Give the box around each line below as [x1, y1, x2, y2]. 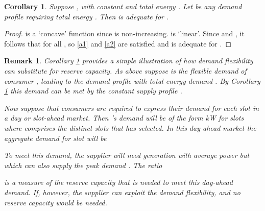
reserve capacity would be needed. [4, 197, 107, 207]
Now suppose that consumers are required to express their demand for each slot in [4, 102, 259, 113]
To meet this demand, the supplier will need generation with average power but [4, 150, 250, 160]
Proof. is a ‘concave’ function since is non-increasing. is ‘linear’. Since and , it [4, 28, 245, 39]
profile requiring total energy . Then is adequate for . [4, 11, 169, 21]
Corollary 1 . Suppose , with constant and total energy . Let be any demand [4, 1, 242, 11]
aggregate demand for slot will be [4, 132, 107, 143]
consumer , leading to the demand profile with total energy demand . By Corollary [4, 75, 260, 86]
